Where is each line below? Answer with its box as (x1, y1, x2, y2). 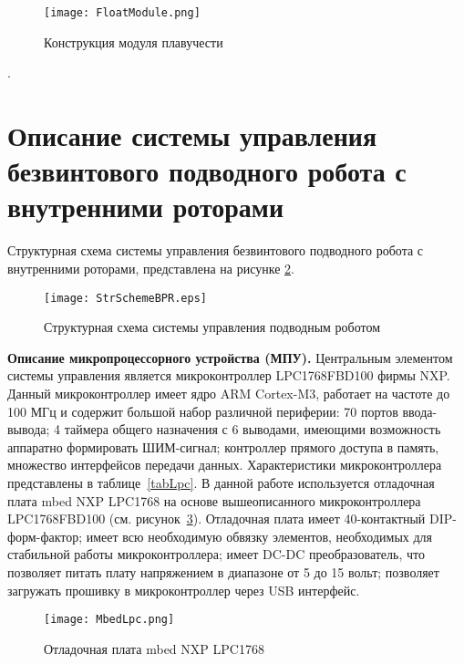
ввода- (402, 401, 438, 420)
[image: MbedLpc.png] (44, 613, 175, 627)
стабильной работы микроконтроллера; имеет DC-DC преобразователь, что (7, 545, 425, 564)
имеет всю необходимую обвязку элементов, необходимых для (86, 526, 433, 545)
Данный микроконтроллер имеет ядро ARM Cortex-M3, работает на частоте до (7, 383, 450, 402)
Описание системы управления (7, 117, 377, 154)
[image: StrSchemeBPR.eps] (44, 291, 207, 305)
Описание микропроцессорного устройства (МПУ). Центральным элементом (7, 348, 453, 367)
